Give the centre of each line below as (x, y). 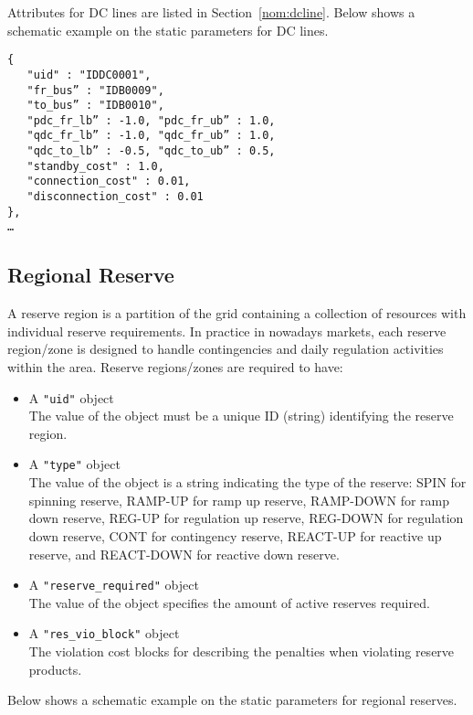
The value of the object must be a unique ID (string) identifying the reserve (241, 416)
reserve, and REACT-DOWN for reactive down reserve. (184, 554)
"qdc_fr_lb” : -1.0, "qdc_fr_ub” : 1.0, (151, 136)
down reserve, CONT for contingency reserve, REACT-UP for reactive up (235, 535)
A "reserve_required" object (114, 585)
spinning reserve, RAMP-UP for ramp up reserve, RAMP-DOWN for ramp (239, 500)
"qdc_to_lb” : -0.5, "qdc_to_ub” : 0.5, (151, 151)
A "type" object (74, 464)
